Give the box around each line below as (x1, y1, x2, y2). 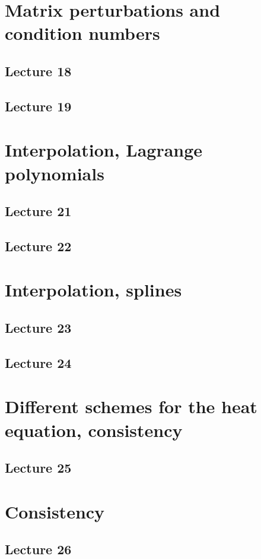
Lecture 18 (5, 61, 72, 80)
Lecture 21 (5, 202, 72, 220)
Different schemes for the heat (5, 394, 257, 419)
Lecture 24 (5, 353, 72, 371)
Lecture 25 (5, 458, 72, 477)
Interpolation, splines (5, 277, 182, 302)
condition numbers (5, 21, 160, 45)
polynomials (5, 161, 104, 185)
